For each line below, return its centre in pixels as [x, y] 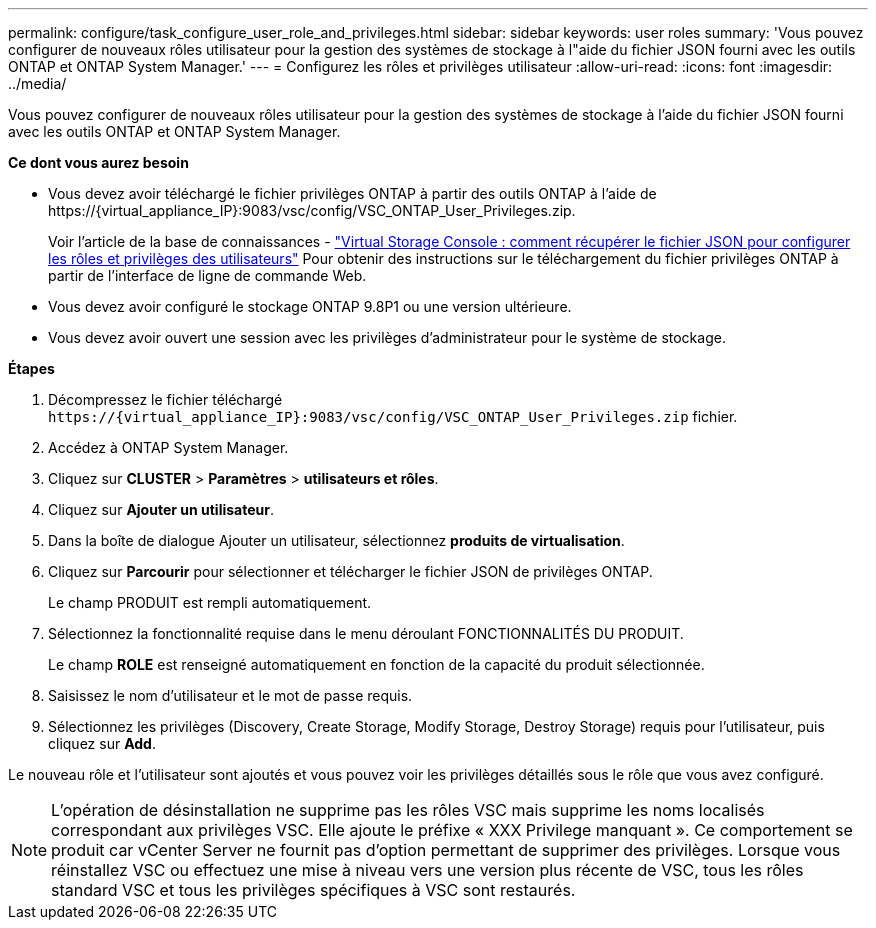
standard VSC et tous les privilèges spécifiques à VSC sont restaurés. [313, 890]
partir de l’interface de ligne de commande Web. [207, 275]
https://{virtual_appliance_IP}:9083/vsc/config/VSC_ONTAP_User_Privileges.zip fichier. [393, 416]
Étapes [31, 368]
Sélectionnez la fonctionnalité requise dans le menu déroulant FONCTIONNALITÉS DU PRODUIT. [366, 633]
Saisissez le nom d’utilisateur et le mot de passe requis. [230, 695]
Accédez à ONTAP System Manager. [168, 447]
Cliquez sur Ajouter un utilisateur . [161, 509]
